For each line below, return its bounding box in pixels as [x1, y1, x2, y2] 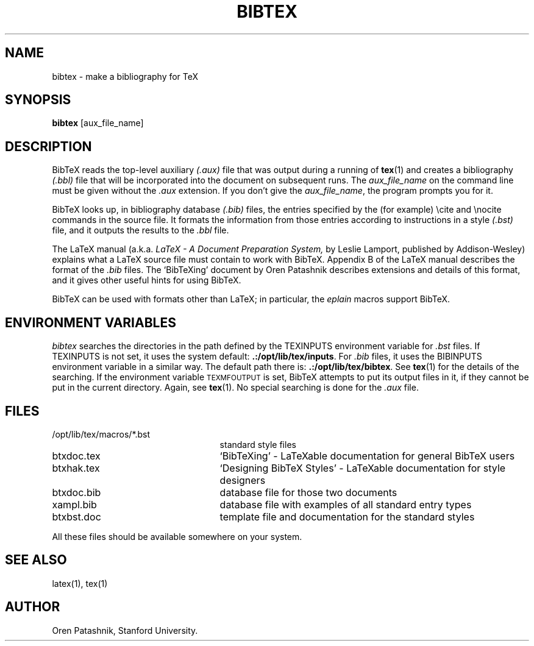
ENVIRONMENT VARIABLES [5, 314, 176, 330]
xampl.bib [52, 498, 97, 511]
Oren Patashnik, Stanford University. [52, 625, 198, 636]
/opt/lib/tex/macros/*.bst [52, 428, 151, 439]
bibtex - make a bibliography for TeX [52, 71, 199, 82]
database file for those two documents [219, 486, 397, 499]
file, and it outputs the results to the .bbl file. [52, 225, 229, 236]
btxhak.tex [52, 461, 100, 474]
